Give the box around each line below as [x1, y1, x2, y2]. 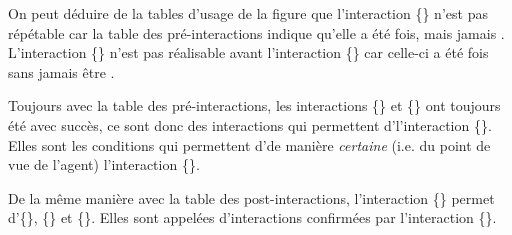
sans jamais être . [8, 61, 115, 82]
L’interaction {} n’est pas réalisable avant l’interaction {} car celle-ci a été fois [8, 42, 489, 63]
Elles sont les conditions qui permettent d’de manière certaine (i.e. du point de [8, 134, 491, 155]
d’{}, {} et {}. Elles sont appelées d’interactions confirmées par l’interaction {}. [8, 207, 497, 228]
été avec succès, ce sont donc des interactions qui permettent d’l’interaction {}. [8, 114, 492, 135]
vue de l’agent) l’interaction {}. [8, 154, 200, 175]
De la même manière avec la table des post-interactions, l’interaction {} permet [8, 187, 495, 208]
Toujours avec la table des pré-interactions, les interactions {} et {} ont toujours [8, 95, 501, 116]
